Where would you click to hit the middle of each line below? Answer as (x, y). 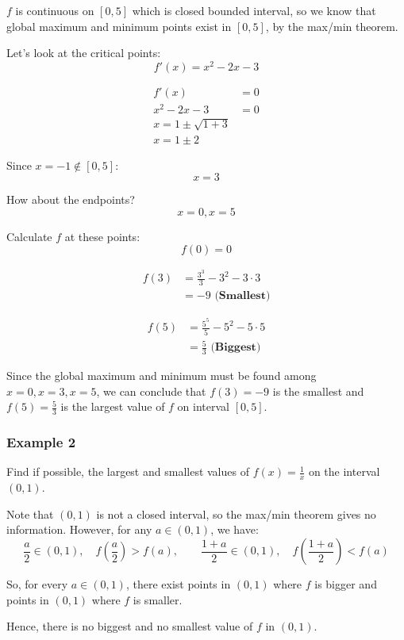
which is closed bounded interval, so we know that (254, 10)
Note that (30, 514)
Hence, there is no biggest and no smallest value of (130, 626)
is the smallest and (318, 391)
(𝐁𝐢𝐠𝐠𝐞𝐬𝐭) (236, 348)
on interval (203, 406)
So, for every (37, 584)
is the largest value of (113, 406)
